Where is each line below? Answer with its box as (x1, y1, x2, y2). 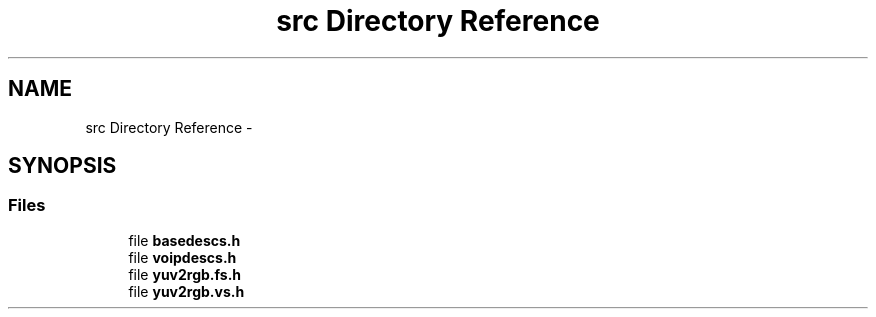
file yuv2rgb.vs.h (128, 282, 245, 300)
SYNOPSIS (8, 153, 117, 179)
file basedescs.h (128, 231, 241, 249)
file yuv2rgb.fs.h (128, 265, 242, 283)
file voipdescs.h (128, 248, 237, 266)
